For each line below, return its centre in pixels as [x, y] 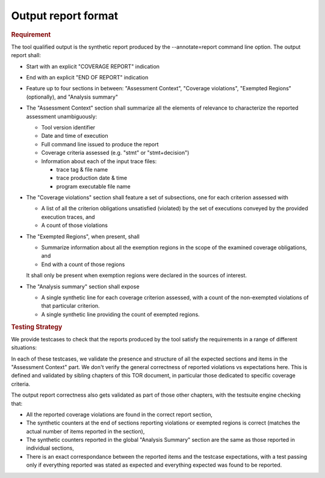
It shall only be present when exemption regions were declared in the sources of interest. [136, 275]
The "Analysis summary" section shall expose [83, 287]
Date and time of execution [75, 136]
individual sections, [50, 448]
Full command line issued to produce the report [100, 144]
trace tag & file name [82, 169]
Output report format [65, 16]
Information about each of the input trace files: [99, 161]
